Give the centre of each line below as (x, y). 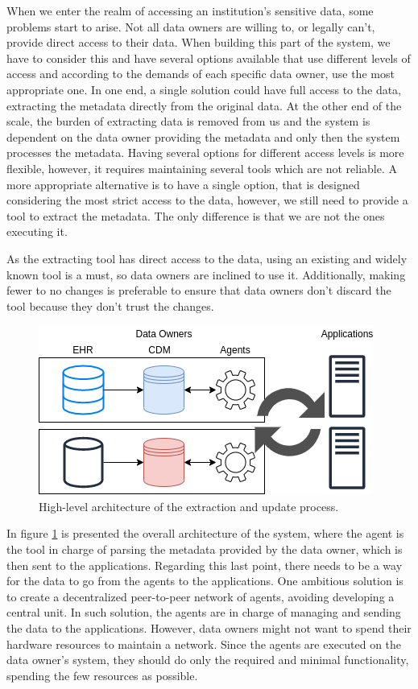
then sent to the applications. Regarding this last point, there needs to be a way (205, 565)
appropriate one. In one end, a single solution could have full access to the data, (204, 89)
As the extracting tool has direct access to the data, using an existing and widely (207, 258)
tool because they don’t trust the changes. (110, 305)
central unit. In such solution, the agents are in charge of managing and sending (204, 612)
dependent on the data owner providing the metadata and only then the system (203, 136)
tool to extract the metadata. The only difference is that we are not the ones (196, 215)
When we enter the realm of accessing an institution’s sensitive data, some (190, 10)
